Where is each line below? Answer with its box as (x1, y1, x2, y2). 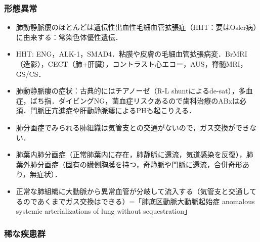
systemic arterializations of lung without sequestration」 (16, 206, 192, 216)
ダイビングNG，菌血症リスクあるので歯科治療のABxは (58, 95, 240, 106)
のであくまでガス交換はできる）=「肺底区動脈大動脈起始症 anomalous (23, 196, 255, 206)
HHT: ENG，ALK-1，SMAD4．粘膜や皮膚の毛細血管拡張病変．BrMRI (16, 49, 247, 59)
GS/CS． (16, 68, 46, 79)
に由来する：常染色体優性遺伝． (16, 31, 122, 42)
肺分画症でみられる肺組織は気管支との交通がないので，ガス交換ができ (16, 122, 250, 132)
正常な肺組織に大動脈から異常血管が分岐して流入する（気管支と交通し (16, 185, 249, 196)
